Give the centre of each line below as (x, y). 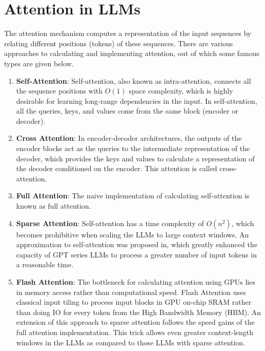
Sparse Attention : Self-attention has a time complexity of (110, 223)
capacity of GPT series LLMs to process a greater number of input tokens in (136, 254)
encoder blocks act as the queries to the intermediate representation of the (133, 148)
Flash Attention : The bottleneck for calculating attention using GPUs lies (136, 282)
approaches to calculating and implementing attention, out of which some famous (132, 53)
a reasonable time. (45, 264)
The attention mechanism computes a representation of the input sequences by (128, 33)
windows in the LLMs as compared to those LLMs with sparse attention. (131, 342)
